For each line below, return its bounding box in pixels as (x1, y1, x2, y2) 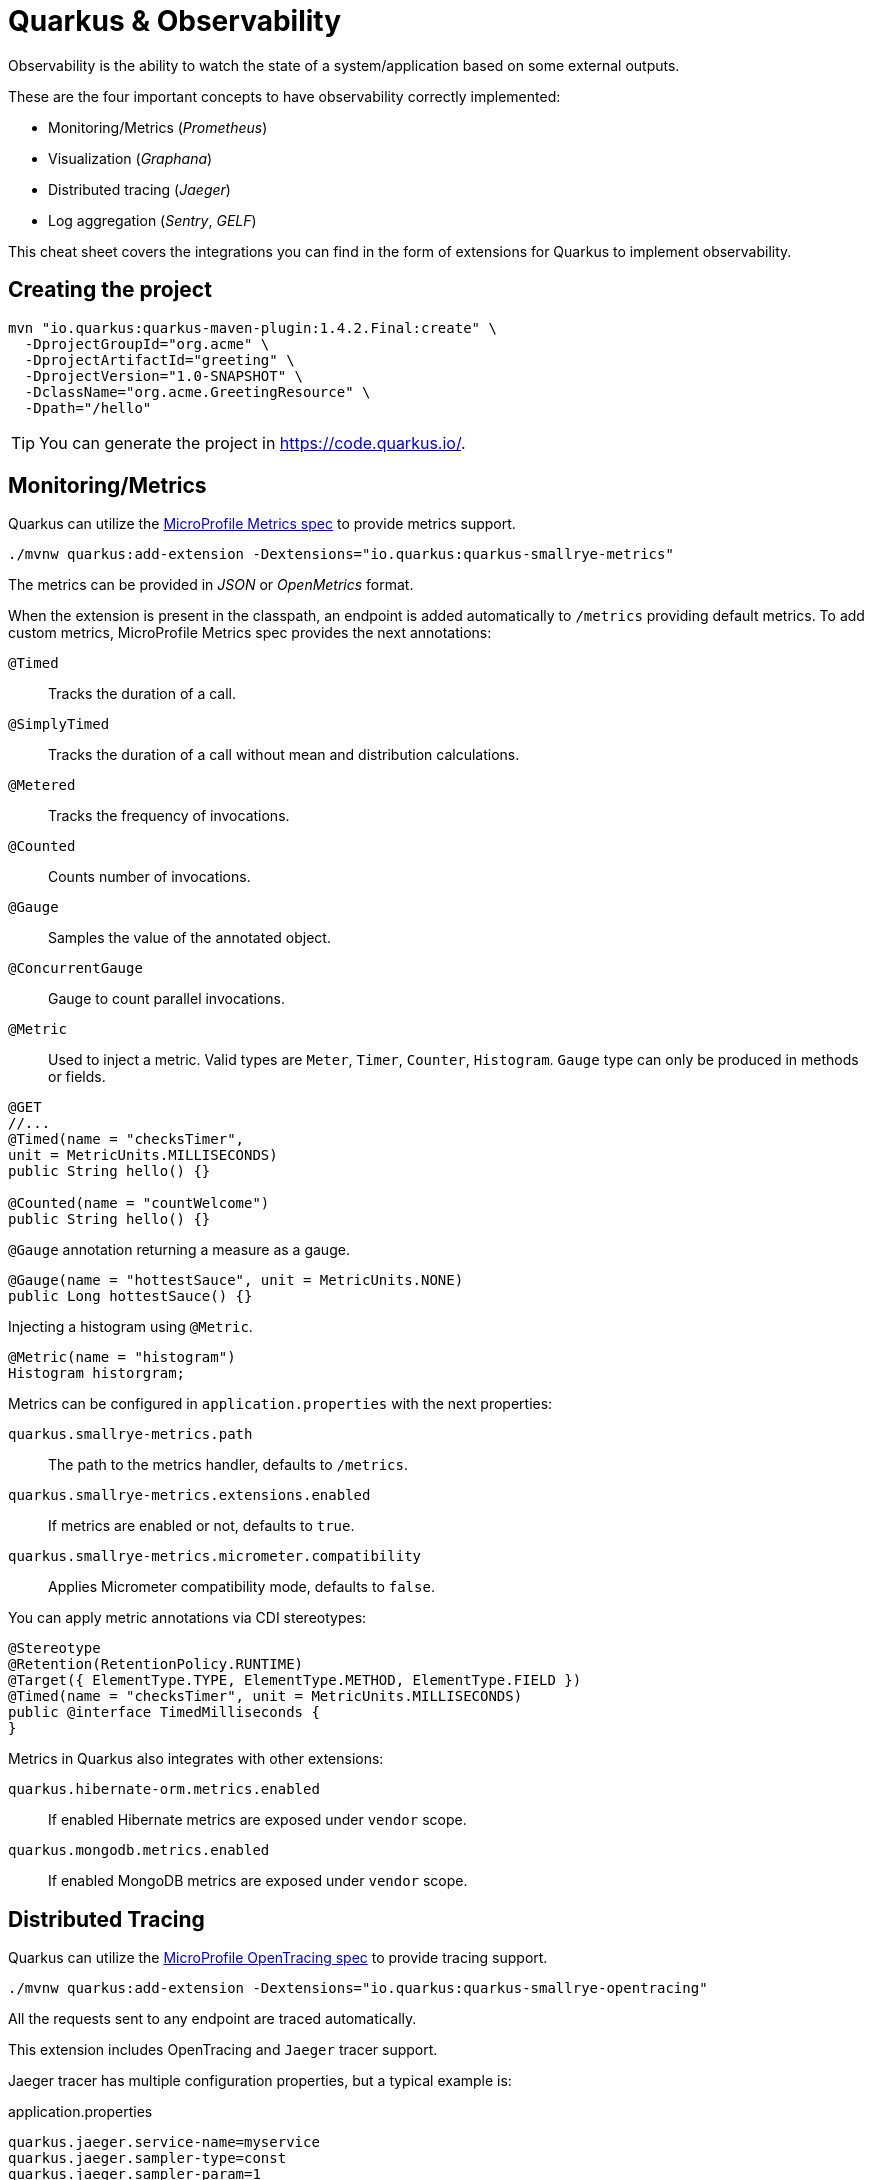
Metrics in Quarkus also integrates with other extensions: (8, 1750, 384, 1768)
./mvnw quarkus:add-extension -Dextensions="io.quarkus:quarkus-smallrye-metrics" (8, 546, 674, 563)
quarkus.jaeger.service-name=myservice (8, 2134, 320, 2151)
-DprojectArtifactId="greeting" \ (24, 351, 295, 368)
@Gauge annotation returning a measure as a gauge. (8, 1241, 350, 1259)
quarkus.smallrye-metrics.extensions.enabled (8, 1487, 371, 1504)
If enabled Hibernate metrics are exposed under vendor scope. (48, 1811, 467, 1829)
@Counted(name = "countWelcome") (8, 1195, 270, 1212)
